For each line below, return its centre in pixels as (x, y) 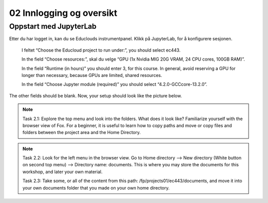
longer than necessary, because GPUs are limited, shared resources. (92, 75)
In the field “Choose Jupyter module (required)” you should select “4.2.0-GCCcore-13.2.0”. (114, 84)
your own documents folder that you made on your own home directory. (96, 188)
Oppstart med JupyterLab (53, 26)
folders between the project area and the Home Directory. (82, 133)
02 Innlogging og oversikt (63, 13)
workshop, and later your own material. (63, 172)
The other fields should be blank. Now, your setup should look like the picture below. (96, 96)
